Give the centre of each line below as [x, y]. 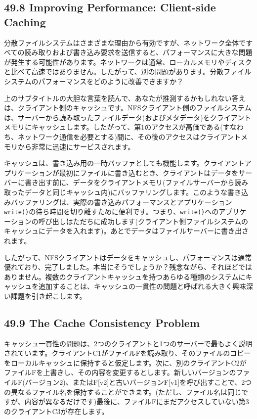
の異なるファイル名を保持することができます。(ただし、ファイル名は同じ [123, 392]
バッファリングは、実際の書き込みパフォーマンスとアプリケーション [121, 202]
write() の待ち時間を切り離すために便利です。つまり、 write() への [111, 211]
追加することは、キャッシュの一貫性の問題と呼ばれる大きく [135, 286]
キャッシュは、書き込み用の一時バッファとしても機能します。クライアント [124, 163]
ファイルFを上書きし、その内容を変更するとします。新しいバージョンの [120, 372]
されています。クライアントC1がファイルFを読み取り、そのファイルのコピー [128, 353]
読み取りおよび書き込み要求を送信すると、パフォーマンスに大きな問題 [138, 52]
